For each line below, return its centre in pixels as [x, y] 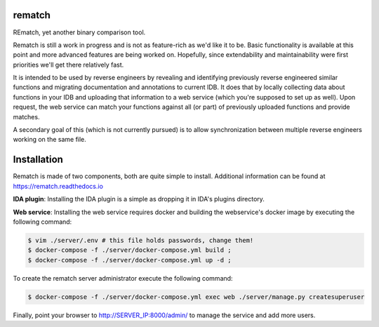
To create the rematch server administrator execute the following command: [123, 278]
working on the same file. [50, 140]
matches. [26, 116]
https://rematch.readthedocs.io [58, 186]
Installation [38, 160]
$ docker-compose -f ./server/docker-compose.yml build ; [129, 250]
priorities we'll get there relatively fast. [68, 65]
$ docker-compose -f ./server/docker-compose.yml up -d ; [129, 260]
